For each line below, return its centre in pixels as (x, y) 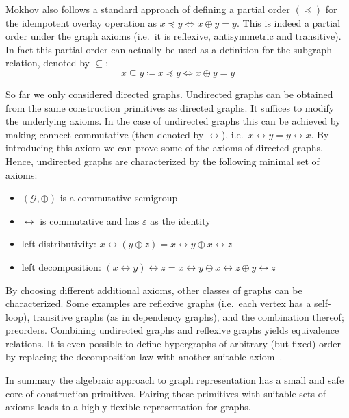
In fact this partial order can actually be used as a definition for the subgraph (169, 49)
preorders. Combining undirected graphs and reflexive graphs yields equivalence (172, 330)
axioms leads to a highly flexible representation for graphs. (128, 407)
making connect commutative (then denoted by (105, 134)
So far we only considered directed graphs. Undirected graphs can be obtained (169, 94)
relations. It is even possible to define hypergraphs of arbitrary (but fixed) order (173, 343)
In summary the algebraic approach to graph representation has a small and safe (175, 380)
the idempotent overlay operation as (81, 22)
